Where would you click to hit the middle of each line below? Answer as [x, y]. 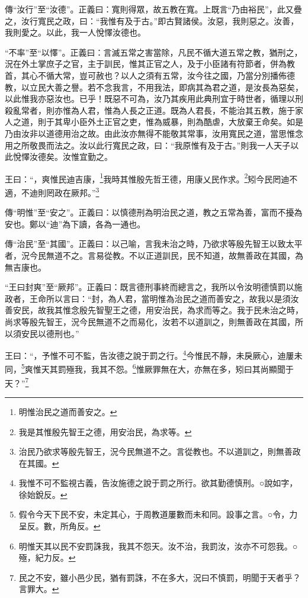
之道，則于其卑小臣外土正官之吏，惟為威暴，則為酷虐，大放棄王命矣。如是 [158, 122]
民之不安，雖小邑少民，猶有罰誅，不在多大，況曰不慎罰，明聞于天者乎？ [160, 577]
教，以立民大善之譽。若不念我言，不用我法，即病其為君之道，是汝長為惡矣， [154, 87]
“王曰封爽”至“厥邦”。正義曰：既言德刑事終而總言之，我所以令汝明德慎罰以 [150, 287]
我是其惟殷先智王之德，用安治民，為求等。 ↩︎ [105, 431]
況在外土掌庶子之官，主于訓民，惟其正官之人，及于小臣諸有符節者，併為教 [150, 64]
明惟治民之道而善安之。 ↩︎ [68, 411]
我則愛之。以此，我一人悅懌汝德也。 [75, 32]
